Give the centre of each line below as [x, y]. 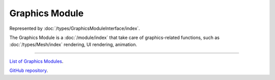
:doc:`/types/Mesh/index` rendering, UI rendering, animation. [73, 45]
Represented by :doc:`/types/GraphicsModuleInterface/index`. [75, 28]
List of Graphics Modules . [36, 61]
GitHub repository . [29, 70]
